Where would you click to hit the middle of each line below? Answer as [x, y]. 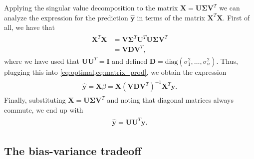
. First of [236, 17]
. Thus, [227, 61]
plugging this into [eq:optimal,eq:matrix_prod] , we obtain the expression [115, 72]
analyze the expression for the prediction [66, 17]
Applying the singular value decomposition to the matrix [91, 7]
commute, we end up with [44, 109]
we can [230, 7]
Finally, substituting [35, 100]
